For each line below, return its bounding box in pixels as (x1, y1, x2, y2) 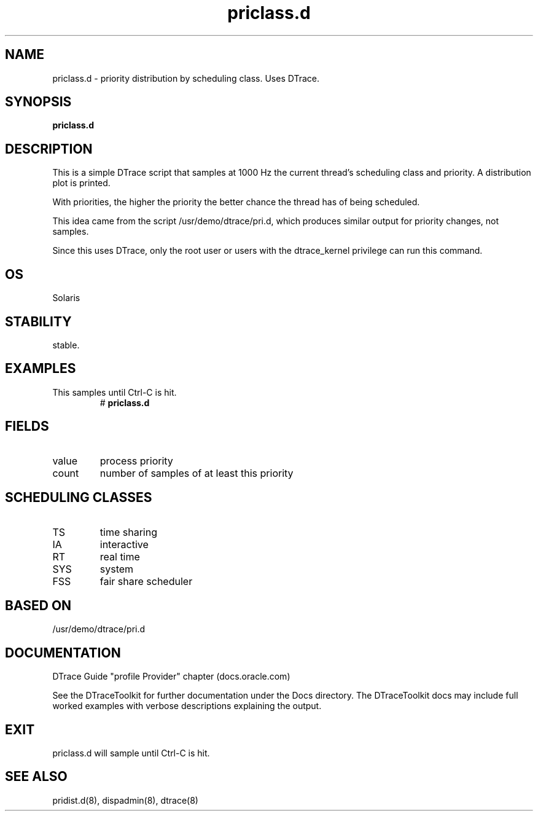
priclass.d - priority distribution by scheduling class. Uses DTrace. (52, 73, 319, 84)
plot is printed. (52, 178, 111, 189)
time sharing (99, 525, 157, 538)
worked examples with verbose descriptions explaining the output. (52, 700, 322, 712)
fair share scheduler (99, 575, 193, 587)
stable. (52, 339, 80, 350)
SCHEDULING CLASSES (5, 490, 152, 506)
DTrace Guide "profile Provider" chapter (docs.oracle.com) (52, 671, 290, 682)
